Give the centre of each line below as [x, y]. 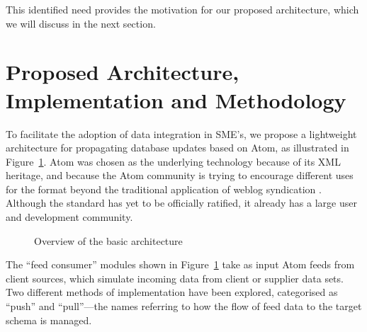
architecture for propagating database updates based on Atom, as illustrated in [177, 148]
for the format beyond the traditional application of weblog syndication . [164, 189]
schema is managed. [49, 320]
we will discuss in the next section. [81, 23]
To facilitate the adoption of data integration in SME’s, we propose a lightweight [181, 133]
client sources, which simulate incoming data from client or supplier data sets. [175, 278]
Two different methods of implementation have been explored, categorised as [172, 292]
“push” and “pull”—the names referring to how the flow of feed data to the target [184, 306]
